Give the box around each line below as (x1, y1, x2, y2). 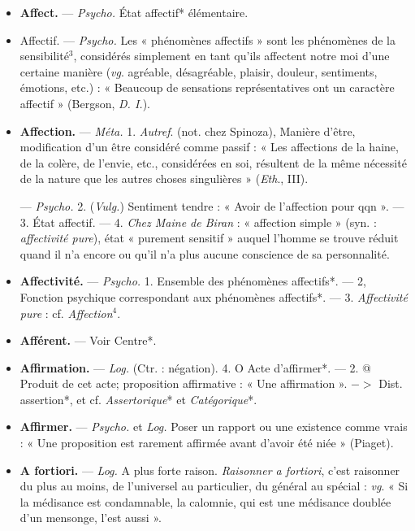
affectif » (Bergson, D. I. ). (19, 94, 150, 111)
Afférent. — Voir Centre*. (19, 332, 157, 349)
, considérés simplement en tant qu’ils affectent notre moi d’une (73, 47, 390, 64)
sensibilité (19, 47, 69, 64)
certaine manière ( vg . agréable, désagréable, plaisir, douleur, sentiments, (19, 63, 378, 80)
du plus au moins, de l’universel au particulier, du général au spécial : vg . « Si (19, 477, 409, 494)
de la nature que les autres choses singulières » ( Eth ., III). (19, 170, 309, 187)
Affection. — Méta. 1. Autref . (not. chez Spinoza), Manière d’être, (19, 122, 356, 139)
